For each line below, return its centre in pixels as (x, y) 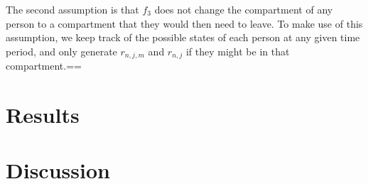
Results (43, 115)
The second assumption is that (72, 9)
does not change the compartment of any (244, 9)
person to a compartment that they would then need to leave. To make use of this (184, 23)
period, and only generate (61, 51)
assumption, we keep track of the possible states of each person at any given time (183, 37)
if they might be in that (238, 51)
